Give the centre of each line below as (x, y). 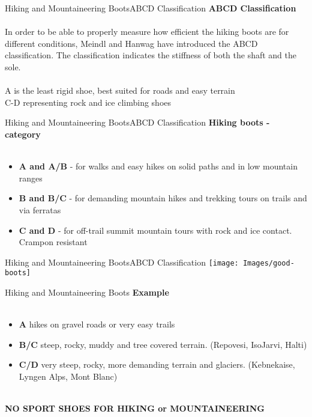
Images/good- (268, 263)
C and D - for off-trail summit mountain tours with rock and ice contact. (155, 230)
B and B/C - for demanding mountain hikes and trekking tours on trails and (163, 198)
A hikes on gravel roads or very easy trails (97, 324)
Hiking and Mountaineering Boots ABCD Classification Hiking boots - (137, 122)
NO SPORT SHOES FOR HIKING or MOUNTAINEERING (135, 408)
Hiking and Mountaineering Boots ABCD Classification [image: (122, 262)
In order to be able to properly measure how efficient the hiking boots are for (147, 32)
